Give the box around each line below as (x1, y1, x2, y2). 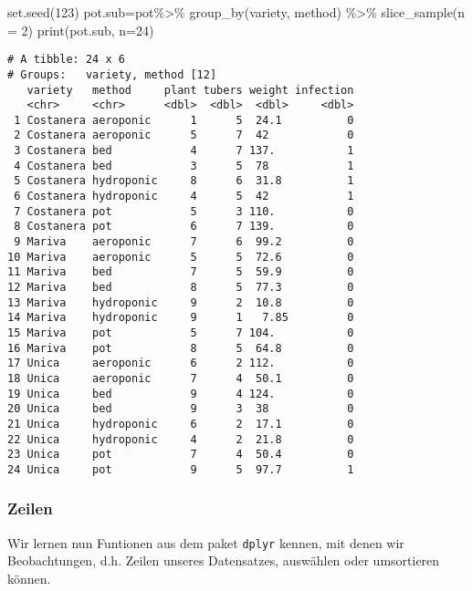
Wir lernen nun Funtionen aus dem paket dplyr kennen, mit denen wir (7, 533, 404, 552)
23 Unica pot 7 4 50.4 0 (7, 448, 354, 461)
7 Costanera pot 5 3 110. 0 (14, 204, 354, 218)
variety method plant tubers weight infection (26, 83, 354, 97)
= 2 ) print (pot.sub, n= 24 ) (7, 20, 154, 39)
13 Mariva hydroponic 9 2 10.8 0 (7, 295, 354, 309)
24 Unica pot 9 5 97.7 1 (7, 462, 354, 476)
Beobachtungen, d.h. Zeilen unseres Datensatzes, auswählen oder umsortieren (7, 551, 440, 570)
